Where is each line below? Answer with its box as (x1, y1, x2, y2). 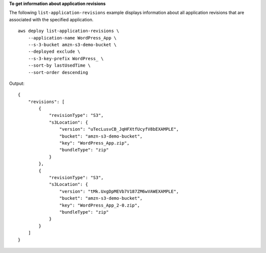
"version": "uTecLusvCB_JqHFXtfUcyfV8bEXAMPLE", (59, 126, 179, 132)
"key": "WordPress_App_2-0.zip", (59, 202, 140, 208)
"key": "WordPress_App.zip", (59, 141, 130, 146)
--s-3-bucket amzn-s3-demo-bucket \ (28, 42, 117, 47)
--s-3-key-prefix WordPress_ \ (28, 56, 104, 61)
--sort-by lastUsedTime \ (28, 63, 91, 69)
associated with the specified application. (9, 16, 94, 22)
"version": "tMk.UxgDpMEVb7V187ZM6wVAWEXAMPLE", (59, 188, 179, 194)
